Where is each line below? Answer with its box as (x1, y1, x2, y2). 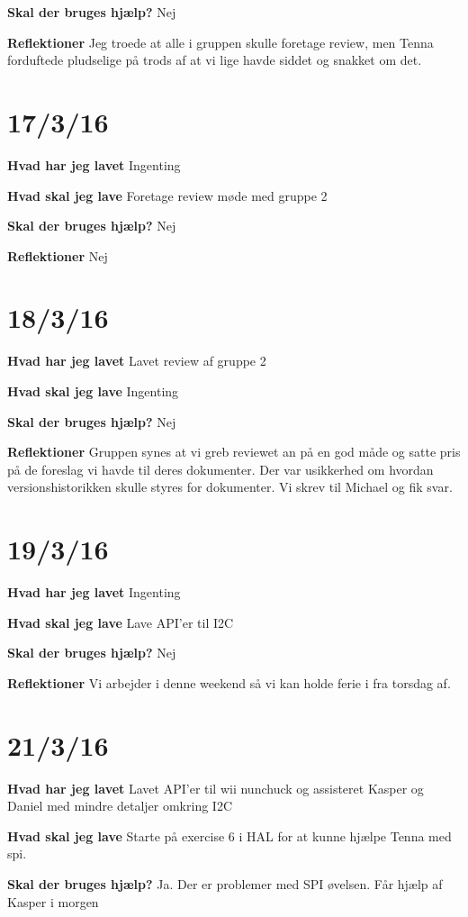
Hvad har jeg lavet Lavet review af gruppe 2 (7, 351, 266, 370)
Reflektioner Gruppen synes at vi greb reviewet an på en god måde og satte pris (7, 442, 461, 461)
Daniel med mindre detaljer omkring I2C (7, 796, 232, 815)
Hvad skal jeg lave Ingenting (7, 382, 179, 400)
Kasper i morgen (7, 892, 99, 911)
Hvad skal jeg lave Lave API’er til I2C (7, 613, 234, 631)
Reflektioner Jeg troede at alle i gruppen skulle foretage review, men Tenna (7, 32, 434, 51)
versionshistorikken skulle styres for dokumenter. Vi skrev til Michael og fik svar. (7, 477, 453, 496)
